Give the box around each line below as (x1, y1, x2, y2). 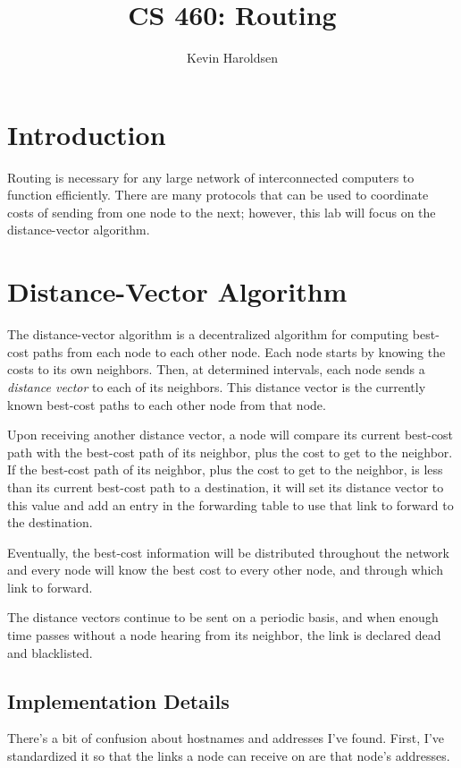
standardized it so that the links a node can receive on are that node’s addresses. (7, 747, 450, 765)
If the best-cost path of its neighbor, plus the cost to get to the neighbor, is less (7, 460, 443, 479)
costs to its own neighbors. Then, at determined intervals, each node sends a (7, 360, 425, 379)
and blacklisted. (7, 643, 93, 661)
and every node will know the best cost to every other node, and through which (7, 560, 443, 579)
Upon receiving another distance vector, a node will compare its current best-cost (7, 425, 454, 444)
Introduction (7, 115, 166, 152)
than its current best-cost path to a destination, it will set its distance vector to (7, 477, 444, 496)
